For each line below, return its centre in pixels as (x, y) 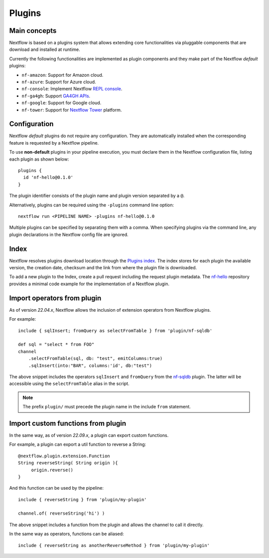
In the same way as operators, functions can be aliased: (67, 534)
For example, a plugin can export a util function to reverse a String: (78, 444)
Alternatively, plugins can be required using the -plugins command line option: (92, 205)
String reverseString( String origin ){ (68, 463)
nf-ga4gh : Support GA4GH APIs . (56, 96)
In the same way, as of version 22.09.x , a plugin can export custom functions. (89, 435)
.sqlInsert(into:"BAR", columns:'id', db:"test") (90, 366)
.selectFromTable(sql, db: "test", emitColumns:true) (95, 359)
